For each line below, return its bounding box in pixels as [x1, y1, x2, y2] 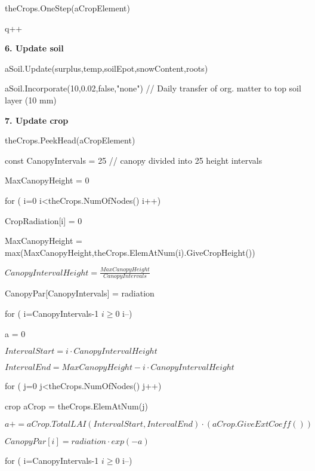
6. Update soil [5, 42, 64, 54]
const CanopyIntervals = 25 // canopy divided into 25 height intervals [5, 154, 262, 166]
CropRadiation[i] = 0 [5, 214, 82, 227]
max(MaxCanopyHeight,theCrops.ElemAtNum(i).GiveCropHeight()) [5, 246, 255, 258]
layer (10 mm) [5, 93, 57, 106]
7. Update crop [5, 114, 69, 126]
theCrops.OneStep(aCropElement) [5, 2, 130, 14]
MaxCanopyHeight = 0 [5, 174, 89, 186]
